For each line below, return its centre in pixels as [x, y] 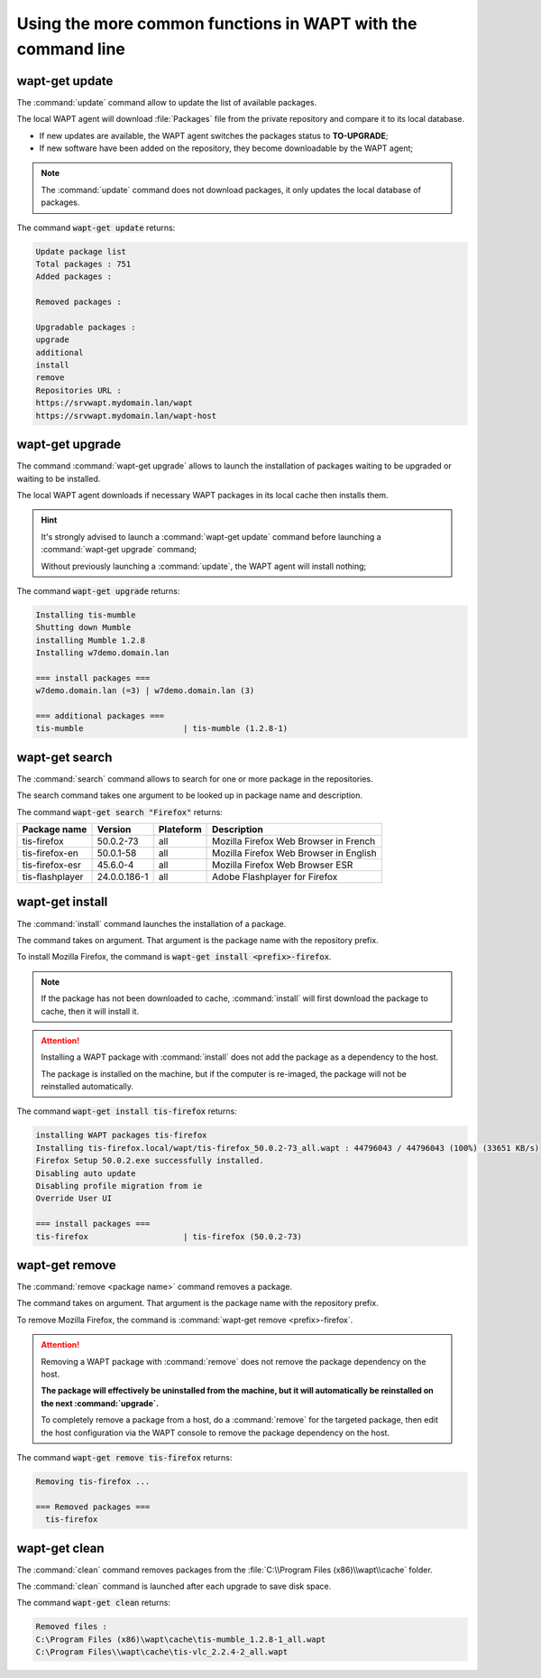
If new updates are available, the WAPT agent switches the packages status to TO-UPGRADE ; [214, 135]
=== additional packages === [100, 716]
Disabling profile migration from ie [119, 1186]
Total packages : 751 [83, 264]
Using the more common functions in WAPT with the [217, 23]
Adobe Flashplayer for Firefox [275, 877]
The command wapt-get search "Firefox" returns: [119, 811]
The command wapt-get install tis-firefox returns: [127, 1111]
